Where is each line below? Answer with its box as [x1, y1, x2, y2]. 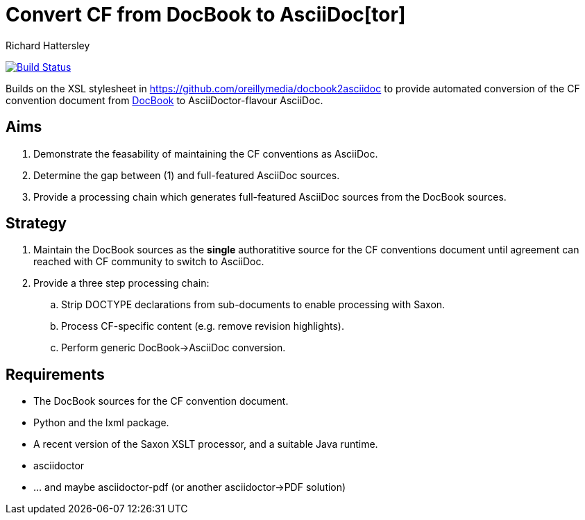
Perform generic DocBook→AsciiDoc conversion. [61, 342, 286, 354]
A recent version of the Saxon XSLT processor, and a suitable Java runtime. [33, 438, 378, 451]
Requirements [6, 365, 105, 383]
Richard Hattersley [6, 39, 90, 51]
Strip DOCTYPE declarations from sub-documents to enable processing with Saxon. [61, 299, 446, 311]
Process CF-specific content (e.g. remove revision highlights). [61, 320, 344, 333]
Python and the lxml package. [33, 417, 169, 429]
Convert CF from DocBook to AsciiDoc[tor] [6, 3, 406, 26]
